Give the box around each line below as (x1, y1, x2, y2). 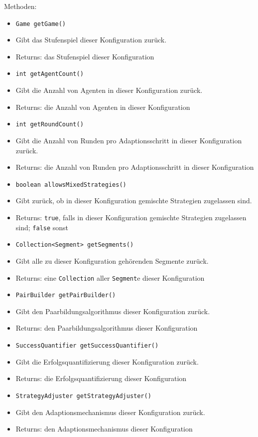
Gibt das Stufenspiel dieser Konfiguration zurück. (15, 34, 167, 45)
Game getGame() (15, 20, 66, 27)
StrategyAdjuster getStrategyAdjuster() (15, 392, 151, 400)
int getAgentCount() (15, 70, 84, 78)
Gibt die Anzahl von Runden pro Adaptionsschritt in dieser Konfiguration (15, 135, 242, 145)
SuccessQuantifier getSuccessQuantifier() (15, 342, 159, 350)
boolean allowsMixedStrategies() (15, 181, 127, 188)
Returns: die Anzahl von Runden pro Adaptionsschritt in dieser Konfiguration (15, 162, 254, 172)
